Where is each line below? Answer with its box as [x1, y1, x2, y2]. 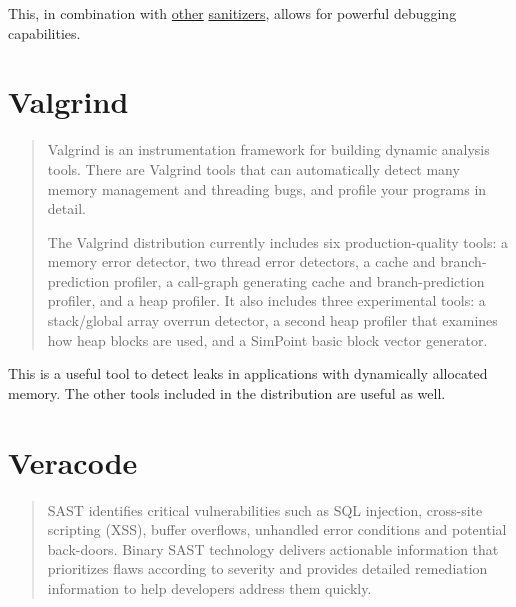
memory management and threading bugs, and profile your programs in [47, 178, 487, 199]
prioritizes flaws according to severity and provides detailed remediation [47, 558, 488, 579]
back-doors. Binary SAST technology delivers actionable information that [47, 538, 499, 559]
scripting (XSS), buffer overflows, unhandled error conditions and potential [47, 519, 507, 540]
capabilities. [8, 22, 81, 43]
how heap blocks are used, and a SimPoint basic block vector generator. [47, 329, 488, 350]
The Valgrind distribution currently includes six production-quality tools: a [47, 231, 509, 252]
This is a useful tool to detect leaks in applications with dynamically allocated [8, 363, 488, 384]
